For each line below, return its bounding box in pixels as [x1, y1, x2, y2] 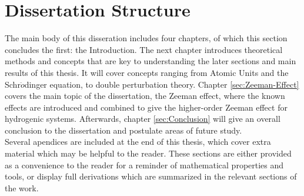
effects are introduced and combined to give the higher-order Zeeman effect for [5, 101, 288, 113]
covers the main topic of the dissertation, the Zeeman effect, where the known [5, 89, 285, 102]
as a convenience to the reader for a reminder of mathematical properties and [5, 158, 284, 171]
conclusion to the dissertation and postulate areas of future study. [5, 124, 242, 136]
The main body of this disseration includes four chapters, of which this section [5, 32, 288, 44]
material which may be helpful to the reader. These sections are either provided [5, 147, 292, 160]
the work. [5, 181, 39, 194]
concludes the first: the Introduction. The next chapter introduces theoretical [5, 43, 283, 55]
